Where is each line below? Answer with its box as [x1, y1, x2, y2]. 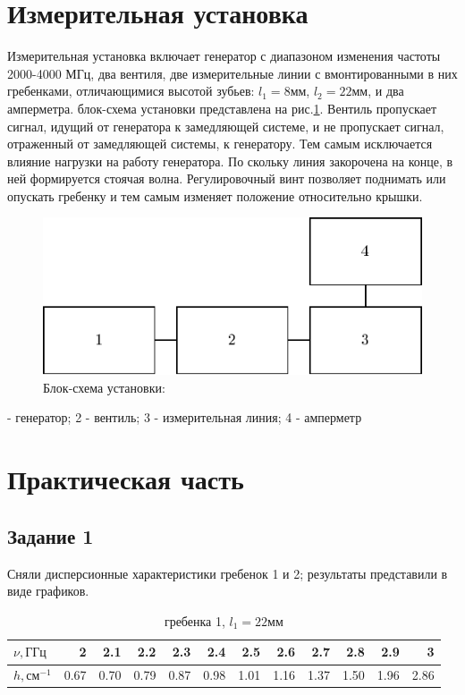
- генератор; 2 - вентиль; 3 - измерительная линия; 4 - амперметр [7, 408, 362, 427]
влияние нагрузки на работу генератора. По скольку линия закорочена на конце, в [7, 151, 453, 170]
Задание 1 [7, 521, 94, 549]
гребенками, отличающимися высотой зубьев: [7, 81, 255, 100]
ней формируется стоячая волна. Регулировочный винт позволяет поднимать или [7, 169, 446, 188]
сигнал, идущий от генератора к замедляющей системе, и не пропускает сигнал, [7, 116, 444, 135]
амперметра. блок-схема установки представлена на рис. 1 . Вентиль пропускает [7, 98, 437, 117]
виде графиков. [7, 581, 89, 600]
